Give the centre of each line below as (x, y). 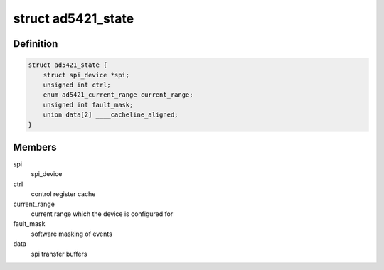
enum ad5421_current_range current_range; (118, 95)
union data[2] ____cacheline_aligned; (111, 115)
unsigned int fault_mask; (88, 104)
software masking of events (72, 234)
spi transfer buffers (59, 254)
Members (35, 147)
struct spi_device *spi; (86, 75)
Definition (36, 44)
